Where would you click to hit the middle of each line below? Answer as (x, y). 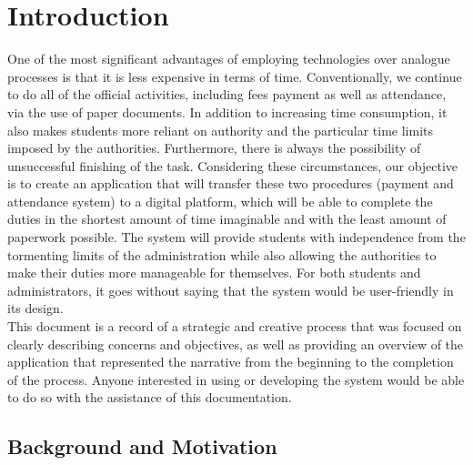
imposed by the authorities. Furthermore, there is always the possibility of (214, 148)
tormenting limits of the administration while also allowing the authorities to (222, 254)
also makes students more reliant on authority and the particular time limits (221, 130)
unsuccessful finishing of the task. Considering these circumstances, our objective (233, 165)
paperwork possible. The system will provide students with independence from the (236, 237)
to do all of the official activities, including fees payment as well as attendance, (227, 94)
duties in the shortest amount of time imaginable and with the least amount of (227, 219)
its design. (35, 308)
